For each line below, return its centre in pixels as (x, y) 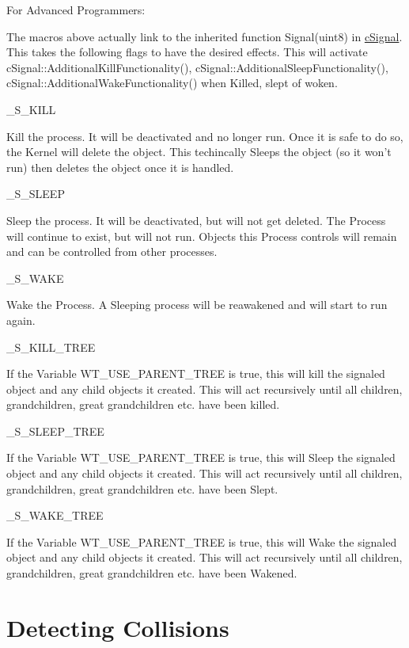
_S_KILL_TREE (51, 347)
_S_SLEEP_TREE (55, 431)
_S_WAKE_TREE (55, 515)
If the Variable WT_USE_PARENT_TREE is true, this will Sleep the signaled (201, 457)
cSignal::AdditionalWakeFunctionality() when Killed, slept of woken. (172, 83)
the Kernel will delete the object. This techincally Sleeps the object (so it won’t (199, 152)
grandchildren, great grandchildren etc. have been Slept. (142, 488)
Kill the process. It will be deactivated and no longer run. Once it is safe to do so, (205, 136)
